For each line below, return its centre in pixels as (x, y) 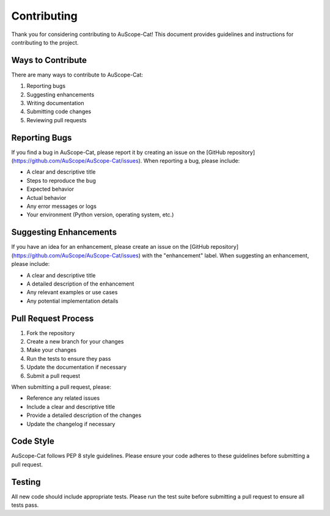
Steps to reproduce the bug (61, 180)
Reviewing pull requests (57, 120)
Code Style (33, 441)
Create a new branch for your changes (75, 341)
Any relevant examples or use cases (72, 292)
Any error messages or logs (62, 206)
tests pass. (25, 505)
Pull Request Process (53, 318)
